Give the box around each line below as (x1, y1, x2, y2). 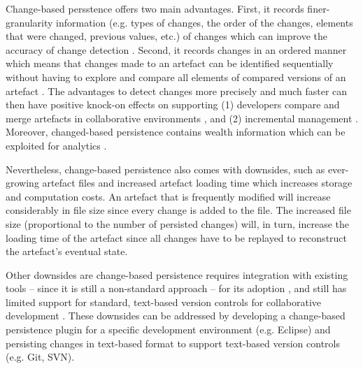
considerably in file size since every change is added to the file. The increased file (6, 203, 351, 217)
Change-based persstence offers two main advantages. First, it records (6, 1, 304, 15)
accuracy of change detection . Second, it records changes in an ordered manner (6, 42, 347, 57)
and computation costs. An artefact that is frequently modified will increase (6, 189, 331, 203)
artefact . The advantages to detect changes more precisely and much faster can (6, 83, 348, 98)
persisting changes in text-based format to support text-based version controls (6, 335, 340, 350)
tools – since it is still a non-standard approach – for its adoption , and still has (6, 281, 347, 296)
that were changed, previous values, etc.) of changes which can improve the (6, 29, 327, 43)
